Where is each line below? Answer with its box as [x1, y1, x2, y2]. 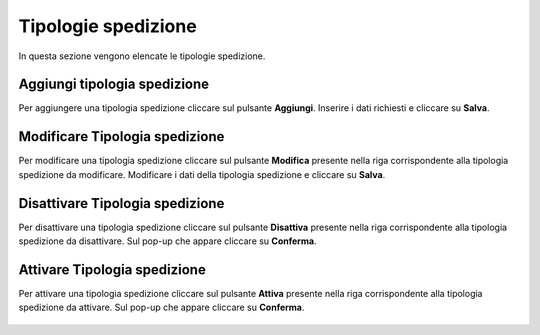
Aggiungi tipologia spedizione [18, 76, 210, 93]
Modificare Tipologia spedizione [18, 128, 225, 145]
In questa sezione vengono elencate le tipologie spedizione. [18, 50, 266, 62]
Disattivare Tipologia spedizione [18, 195, 225, 212]
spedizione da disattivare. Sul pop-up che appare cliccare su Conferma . [18, 235, 317, 247]
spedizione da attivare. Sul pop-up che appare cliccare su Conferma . [18, 301, 305, 314]
